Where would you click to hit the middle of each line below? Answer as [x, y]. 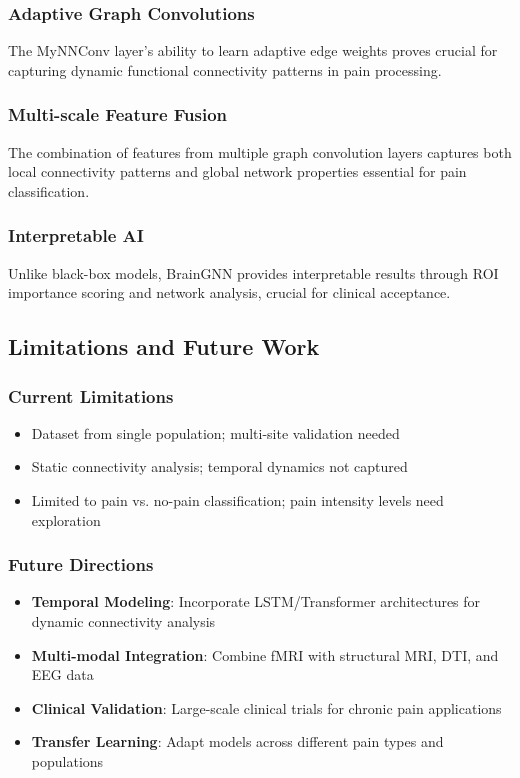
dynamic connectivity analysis [123, 621]
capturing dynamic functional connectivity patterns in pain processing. [225, 69]
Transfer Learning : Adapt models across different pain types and [237, 741]
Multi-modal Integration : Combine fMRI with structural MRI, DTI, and [265, 654]
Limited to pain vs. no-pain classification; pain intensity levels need [237, 500]
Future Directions [81, 564]
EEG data [62, 674]
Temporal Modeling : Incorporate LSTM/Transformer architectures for [256, 601]
